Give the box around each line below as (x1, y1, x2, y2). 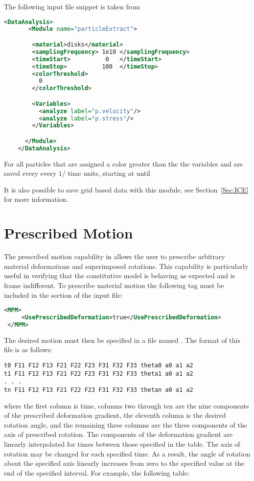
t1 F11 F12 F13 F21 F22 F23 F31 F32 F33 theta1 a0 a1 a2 (4, 370, 193, 377)
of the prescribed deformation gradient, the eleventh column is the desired (4, 410, 226, 420)
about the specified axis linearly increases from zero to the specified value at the (4, 458, 244, 468)
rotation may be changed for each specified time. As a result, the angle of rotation (4, 448, 251, 458)
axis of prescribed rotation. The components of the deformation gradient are (4, 429, 233, 439)
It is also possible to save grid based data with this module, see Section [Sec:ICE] (4, 184, 249, 194)
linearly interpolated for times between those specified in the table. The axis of (4, 438, 240, 449)
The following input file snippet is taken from (4, 1, 140, 11)
